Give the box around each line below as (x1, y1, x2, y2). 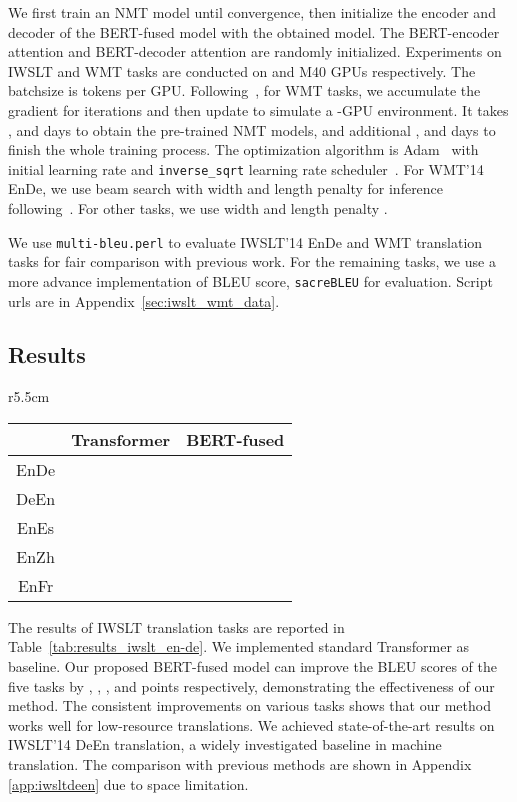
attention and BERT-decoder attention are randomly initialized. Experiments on (8, 41, 502, 62)
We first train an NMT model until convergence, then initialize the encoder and (8, 2, 496, 22)
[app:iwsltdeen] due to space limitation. (8, 773, 249, 794)
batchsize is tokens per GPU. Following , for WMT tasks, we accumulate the (8, 80, 481, 101)
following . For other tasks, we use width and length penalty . (8, 198, 388, 218)
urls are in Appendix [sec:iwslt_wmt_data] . (8, 290, 280, 311)
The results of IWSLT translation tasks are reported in (8, 616, 345, 637)
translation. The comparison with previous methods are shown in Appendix (8, 754, 472, 775)
